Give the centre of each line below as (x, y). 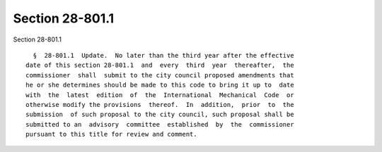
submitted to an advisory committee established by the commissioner (160, 124)
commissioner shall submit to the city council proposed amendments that (160, 75)
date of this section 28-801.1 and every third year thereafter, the (160, 65)
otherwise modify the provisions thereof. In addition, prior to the (160, 104)
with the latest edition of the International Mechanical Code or (160, 95)
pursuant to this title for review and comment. (111, 134)
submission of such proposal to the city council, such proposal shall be (160, 115)
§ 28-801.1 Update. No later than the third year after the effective (163, 55)
